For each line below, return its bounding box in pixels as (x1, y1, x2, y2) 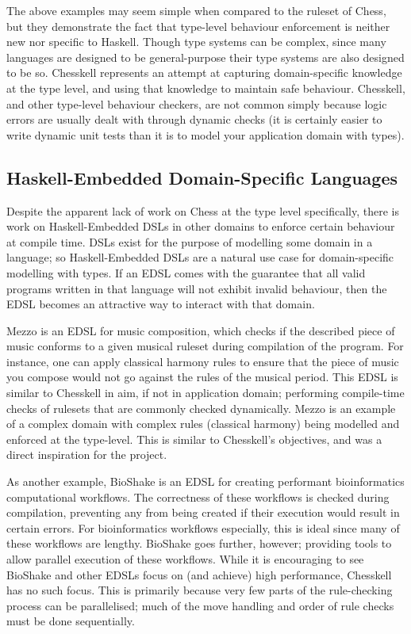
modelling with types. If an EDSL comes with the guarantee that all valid (6, 264, 366, 281)
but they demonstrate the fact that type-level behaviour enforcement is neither (6, 17, 390, 34)
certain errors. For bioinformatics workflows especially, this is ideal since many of (6, 519, 400, 536)
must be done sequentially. (6, 613, 135, 629)
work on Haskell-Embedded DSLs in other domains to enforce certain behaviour (6, 218, 395, 235)
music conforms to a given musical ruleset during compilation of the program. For (6, 338, 404, 354)
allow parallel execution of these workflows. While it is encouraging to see (6, 551, 364, 567)
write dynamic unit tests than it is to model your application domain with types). (6, 126, 405, 143)
